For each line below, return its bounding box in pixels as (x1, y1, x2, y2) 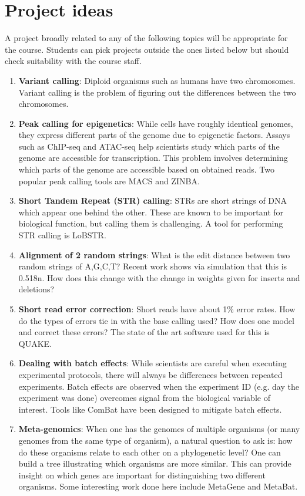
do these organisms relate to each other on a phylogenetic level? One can (18, 446, 281, 458)
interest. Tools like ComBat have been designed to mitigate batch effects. (18, 403, 282, 415)
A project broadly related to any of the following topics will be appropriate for (5, 32, 288, 44)
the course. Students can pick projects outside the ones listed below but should (5, 43, 289, 55)
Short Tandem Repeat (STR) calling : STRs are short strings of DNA (18, 194, 287, 207)
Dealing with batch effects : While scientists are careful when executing (18, 357, 287, 369)
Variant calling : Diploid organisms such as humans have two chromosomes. (18, 74, 296, 86)
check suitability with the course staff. (5, 55, 142, 67)
